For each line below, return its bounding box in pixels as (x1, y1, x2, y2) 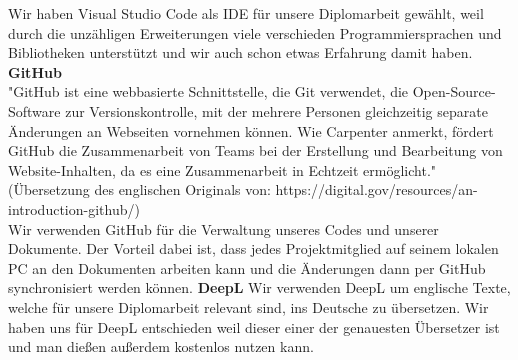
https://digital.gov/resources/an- (275, 179, 478, 200)
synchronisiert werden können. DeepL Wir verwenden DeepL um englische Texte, (8, 277, 511, 298)
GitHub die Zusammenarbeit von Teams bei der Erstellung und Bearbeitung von (8, 140, 503, 161)
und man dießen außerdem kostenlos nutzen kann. (8, 336, 314, 357)
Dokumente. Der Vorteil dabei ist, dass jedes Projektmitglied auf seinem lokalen (8, 238, 499, 259)
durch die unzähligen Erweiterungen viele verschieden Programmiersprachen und (8, 22, 502, 43)
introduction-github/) (8, 198, 140, 219)
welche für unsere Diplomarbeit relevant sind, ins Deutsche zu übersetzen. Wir (8, 296, 489, 317)
